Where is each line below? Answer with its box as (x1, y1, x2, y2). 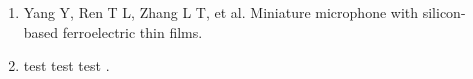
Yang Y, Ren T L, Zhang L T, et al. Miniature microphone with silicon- (23, 2, 466, 22)
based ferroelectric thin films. (23, 21, 203, 42)
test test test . (23, 55, 110, 76)
